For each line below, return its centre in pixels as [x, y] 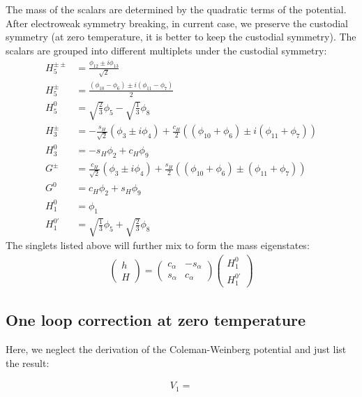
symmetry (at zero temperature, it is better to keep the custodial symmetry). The [181, 37]
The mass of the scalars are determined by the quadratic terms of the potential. [176, 9]
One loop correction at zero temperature [156, 320]
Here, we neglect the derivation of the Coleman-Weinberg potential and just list [176, 349]
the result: [28, 362]
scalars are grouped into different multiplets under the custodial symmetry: [166, 50]
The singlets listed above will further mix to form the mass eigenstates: [158, 245]
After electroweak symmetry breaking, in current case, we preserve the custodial [177, 23]
